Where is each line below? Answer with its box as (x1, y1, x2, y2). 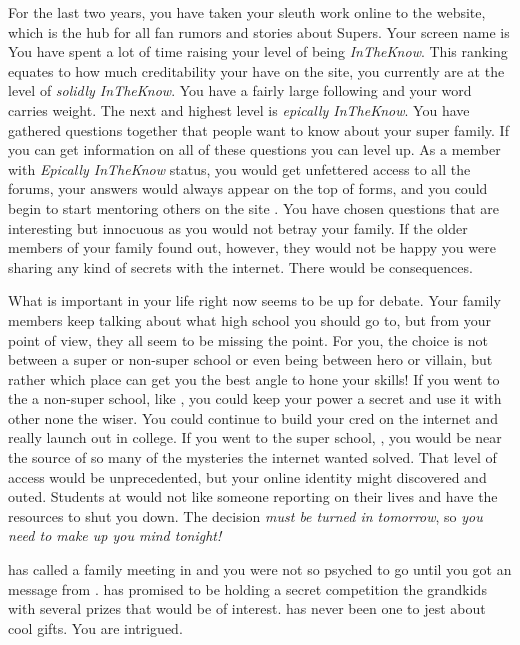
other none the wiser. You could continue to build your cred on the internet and (8, 407, 498, 428)
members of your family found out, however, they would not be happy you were (8, 237, 496, 258)
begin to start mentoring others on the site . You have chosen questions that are (8, 197, 499, 218)
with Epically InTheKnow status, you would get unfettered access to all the (8, 158, 471, 179)
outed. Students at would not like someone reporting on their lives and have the (8, 486, 498, 507)
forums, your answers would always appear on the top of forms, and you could (8, 178, 488, 199)
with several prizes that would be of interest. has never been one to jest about (8, 598, 486, 619)
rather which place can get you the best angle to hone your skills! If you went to (8, 368, 500, 389)
